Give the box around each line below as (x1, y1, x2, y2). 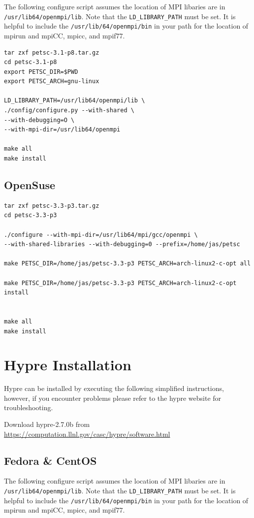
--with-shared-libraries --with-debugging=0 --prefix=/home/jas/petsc (4, 241, 240, 248)
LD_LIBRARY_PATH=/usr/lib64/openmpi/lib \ (4, 97, 145, 104)
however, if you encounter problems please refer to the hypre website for (4, 392, 222, 403)
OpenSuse (4, 177, 56, 193)
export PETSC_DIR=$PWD (4, 68, 78, 75)
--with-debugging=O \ (4, 116, 75, 124)
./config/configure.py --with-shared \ (4, 107, 134, 114)
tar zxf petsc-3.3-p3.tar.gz (4, 202, 99, 209)
